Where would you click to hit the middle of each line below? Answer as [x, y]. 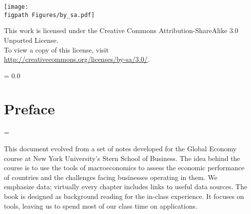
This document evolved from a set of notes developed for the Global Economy [120, 148]
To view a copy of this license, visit [56, 49]
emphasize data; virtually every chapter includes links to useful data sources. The [126, 187]
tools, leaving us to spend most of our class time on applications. [101, 205]
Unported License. [31, 40]
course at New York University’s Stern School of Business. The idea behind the [122, 158]
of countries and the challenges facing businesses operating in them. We [111, 177]
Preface [29, 109]
